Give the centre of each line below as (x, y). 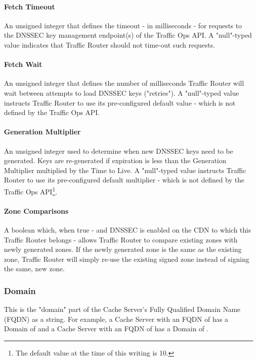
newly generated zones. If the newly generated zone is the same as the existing (123, 249)
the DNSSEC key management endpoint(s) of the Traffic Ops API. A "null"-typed (128, 35)
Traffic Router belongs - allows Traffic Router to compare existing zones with (121, 239)
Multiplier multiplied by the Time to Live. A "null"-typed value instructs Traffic (125, 170)
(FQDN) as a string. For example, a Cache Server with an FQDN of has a (116, 319)
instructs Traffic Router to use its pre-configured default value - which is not (120, 102)
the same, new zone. (34, 269)
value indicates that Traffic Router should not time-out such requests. (109, 44)
